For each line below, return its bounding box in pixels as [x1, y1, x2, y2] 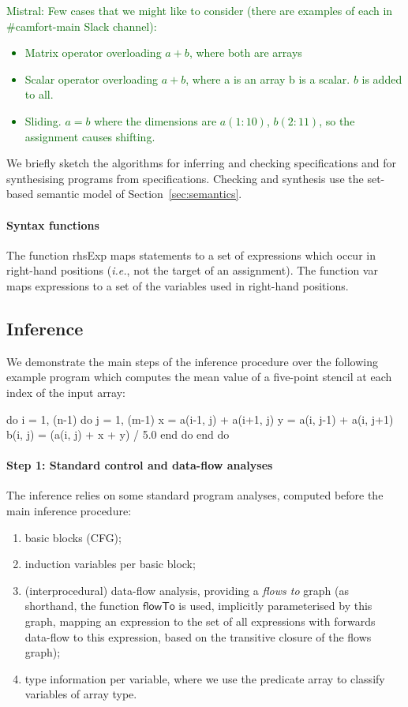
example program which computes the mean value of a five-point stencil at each [6, 368, 392, 385]
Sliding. [24, 112, 62, 129]
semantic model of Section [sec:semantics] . [36, 185, 242, 202]
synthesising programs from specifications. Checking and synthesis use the [6, 170, 364, 186]
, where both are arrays [189, 44, 302, 61]
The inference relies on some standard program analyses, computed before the [6, 487, 384, 503]
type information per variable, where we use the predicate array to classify [24, 670, 385, 686]
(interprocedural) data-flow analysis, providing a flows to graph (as [24, 582, 349, 598]
